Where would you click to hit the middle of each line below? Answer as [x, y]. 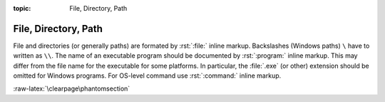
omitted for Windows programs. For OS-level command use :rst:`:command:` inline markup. [147, 76]
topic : [22, 8]
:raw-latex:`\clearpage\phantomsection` [72, 88]
